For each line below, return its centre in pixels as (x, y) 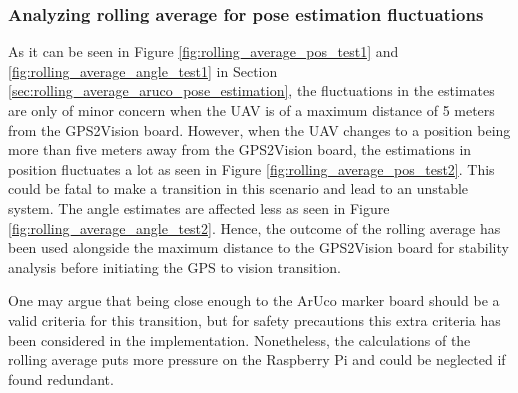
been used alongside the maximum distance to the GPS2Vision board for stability (258, 247)
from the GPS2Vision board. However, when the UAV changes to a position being (259, 129)
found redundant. (61, 378)
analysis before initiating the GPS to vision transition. (174, 266)
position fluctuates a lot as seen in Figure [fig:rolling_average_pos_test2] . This (251, 168)
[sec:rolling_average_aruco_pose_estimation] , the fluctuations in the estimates (251, 90)
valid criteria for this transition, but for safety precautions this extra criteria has (254, 319)
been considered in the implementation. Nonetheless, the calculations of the (239, 339)
